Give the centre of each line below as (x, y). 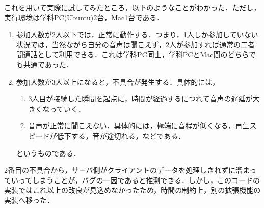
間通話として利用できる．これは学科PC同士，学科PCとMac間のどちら (133, 54)
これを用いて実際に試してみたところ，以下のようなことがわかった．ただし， (133, 7)
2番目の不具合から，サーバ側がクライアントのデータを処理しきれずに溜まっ (130, 170)
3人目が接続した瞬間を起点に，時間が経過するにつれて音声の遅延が (140, 99)
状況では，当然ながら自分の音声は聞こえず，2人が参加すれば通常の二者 (136, 44)
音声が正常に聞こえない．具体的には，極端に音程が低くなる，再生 (139, 126)
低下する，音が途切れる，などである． (121, 135)
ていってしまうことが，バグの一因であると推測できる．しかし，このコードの (132, 180)
